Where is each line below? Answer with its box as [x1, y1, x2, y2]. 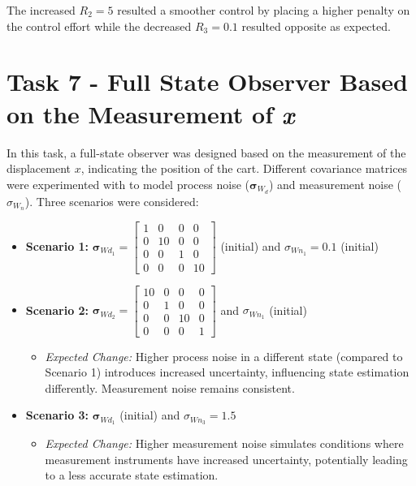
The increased [6, 2, 76, 18]
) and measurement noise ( [268, 175, 402, 192]
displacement [6, 160, 71, 177]
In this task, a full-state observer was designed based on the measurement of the [6, 144, 406, 161]
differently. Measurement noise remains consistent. [45, 379, 295, 396]
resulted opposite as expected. [241, 17, 391, 34]
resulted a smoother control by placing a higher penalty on [117, 2, 410, 18]
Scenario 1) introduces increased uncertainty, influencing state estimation [45, 363, 409, 381]
